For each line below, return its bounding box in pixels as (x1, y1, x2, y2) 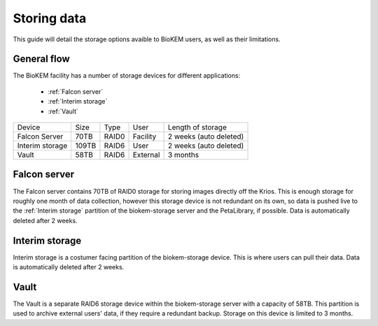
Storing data (13, 10, 87, 26)
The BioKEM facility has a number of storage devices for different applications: (13, 71, 241, 80)
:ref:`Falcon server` (48, 87, 104, 96)
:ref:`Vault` (48, 107, 78, 115)
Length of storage (167, 122, 227, 132)
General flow (13, 53, 70, 65)
